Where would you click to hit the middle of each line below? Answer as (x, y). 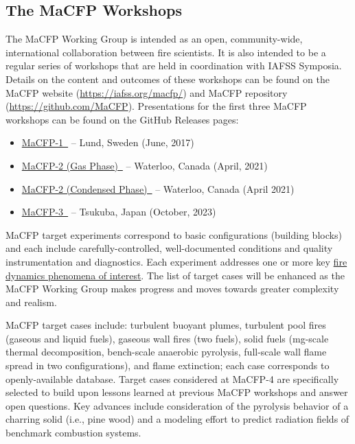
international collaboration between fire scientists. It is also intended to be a (166, 52)
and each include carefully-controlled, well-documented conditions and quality (169, 248)
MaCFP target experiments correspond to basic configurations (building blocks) (174, 234)
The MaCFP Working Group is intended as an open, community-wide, (154, 39)
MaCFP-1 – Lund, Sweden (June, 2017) (108, 142)
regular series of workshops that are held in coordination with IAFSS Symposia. (174, 66)
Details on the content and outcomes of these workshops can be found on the (168, 79)
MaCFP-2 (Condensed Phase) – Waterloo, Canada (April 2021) (158, 188)
